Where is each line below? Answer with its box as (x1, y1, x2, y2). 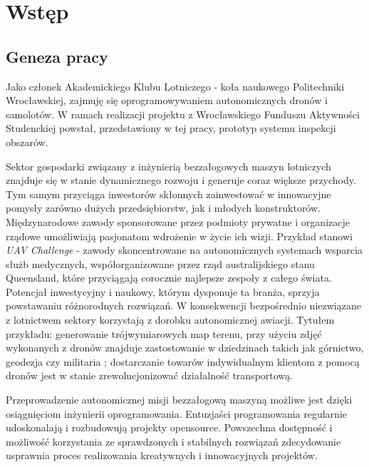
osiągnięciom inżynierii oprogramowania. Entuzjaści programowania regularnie (6, 406, 347, 421)
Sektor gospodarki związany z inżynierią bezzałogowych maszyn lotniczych (6, 158, 331, 173)
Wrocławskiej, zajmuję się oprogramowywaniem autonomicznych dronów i (6, 93, 328, 108)
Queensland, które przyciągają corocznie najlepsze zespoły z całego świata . (6, 270, 332, 285)
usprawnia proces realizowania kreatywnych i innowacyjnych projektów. (6, 448, 318, 463)
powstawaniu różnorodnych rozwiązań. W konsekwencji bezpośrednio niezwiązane (6, 298, 361, 313)
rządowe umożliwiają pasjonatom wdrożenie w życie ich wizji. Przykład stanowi (6, 228, 353, 243)
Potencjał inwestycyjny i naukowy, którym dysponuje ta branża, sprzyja (6, 284, 320, 299)
